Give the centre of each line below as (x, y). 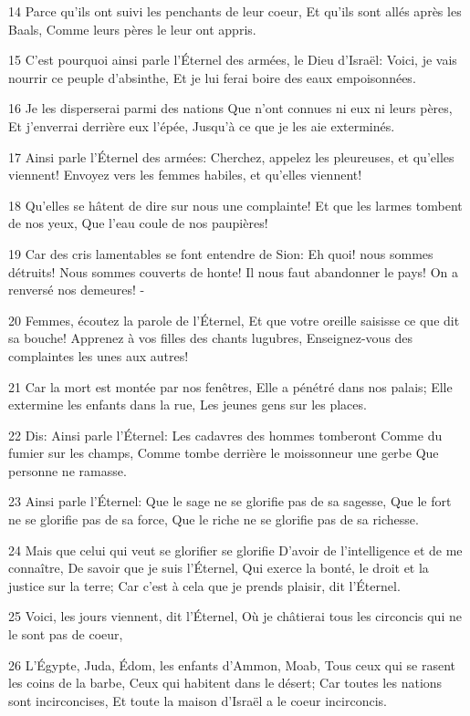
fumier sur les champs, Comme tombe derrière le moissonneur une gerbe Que (224, 453)
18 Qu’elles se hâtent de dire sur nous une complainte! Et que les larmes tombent (235, 205)
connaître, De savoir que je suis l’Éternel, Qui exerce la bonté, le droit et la (219, 568)
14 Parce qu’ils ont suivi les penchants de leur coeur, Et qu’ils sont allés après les (235, 11)
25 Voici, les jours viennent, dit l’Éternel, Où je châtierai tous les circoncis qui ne (235, 616)
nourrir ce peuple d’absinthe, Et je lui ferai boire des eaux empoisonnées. (212, 77)
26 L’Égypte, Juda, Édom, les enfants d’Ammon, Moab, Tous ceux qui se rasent (232, 664)
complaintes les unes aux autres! (99, 355)
